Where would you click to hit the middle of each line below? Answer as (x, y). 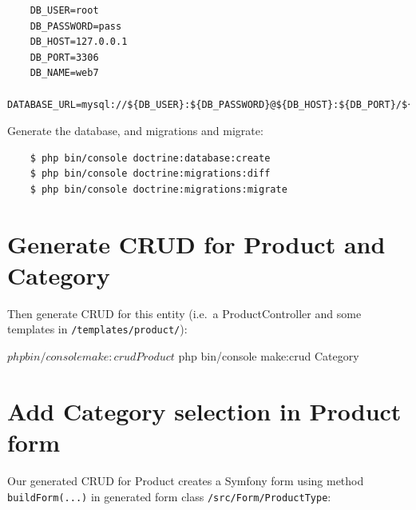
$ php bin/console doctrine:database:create (150, 158)
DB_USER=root (64, 10)
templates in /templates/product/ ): (97, 329)
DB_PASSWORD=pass (76, 26)
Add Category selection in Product (204, 410)
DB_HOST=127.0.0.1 (79, 42)
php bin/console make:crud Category (269, 356)
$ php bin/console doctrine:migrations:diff (150, 174)
